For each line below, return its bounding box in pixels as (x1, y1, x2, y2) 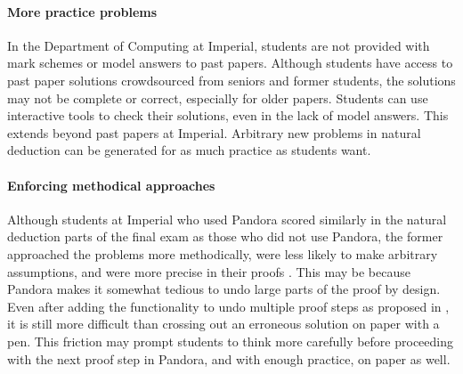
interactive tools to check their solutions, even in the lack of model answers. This (7, 106, 449, 125)
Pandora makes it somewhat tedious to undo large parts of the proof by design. (7, 280, 441, 298)
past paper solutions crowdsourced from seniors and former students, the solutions (7, 70, 456, 89)
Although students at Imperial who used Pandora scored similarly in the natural (7, 209, 447, 228)
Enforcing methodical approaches (7, 175, 215, 194)
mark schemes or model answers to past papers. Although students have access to (7, 53, 453, 72)
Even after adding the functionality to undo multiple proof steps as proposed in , (7, 297, 450, 315)
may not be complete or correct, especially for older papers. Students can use (7, 88, 428, 107)
